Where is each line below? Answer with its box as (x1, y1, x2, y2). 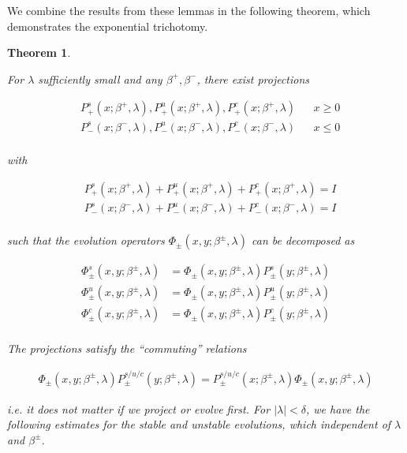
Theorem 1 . (7, 44, 71, 61)
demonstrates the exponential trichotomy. (7, 17, 208, 34)
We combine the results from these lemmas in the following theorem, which (7, 2, 371, 18)
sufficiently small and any (38, 70, 162, 87)
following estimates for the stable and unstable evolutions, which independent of (7, 416, 391, 432)
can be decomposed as (252, 232, 355, 249)
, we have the (306, 400, 370, 417)
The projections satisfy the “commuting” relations (7, 340, 247, 357)
